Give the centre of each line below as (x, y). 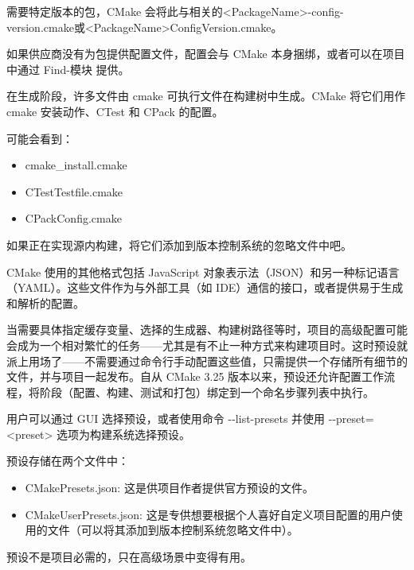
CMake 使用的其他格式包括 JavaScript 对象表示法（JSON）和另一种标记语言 (203, 271)
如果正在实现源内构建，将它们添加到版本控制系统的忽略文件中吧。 (179, 244)
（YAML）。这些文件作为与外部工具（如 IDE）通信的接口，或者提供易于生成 (205, 287)
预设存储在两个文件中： (68, 461)
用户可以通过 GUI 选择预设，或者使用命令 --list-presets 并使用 (166, 419)
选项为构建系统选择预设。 (124, 434)
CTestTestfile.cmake (74, 191)
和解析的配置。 (45, 302)
